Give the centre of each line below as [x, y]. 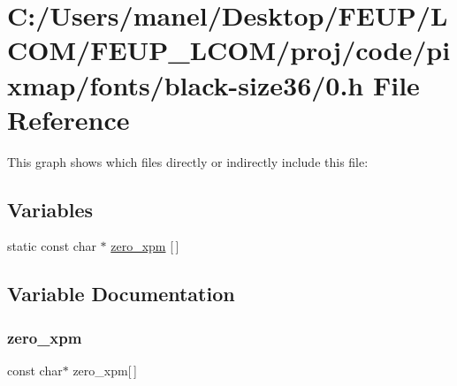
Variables [50, 209]
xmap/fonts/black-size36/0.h [186, 84]
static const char [52, 246]
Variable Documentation [121, 294]
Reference [69, 119]
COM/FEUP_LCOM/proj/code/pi [229, 50]
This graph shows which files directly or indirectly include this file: [188, 161]
